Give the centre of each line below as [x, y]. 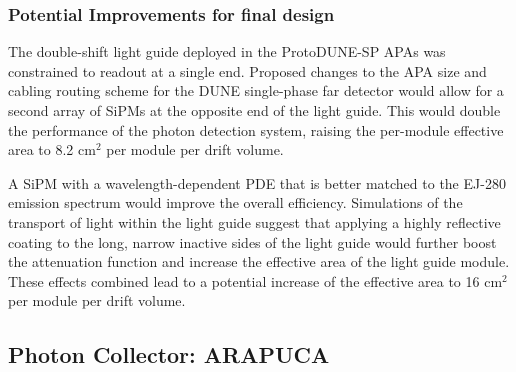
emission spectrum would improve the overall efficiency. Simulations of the [235, 202]
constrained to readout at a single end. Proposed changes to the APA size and [247, 70]
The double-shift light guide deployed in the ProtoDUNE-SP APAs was [227, 51]
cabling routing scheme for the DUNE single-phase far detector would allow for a [256, 90]
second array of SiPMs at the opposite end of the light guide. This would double [254, 110]
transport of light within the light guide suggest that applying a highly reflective [254, 221]
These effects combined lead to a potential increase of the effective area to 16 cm [255, 280]
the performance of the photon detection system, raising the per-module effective [256, 129]
